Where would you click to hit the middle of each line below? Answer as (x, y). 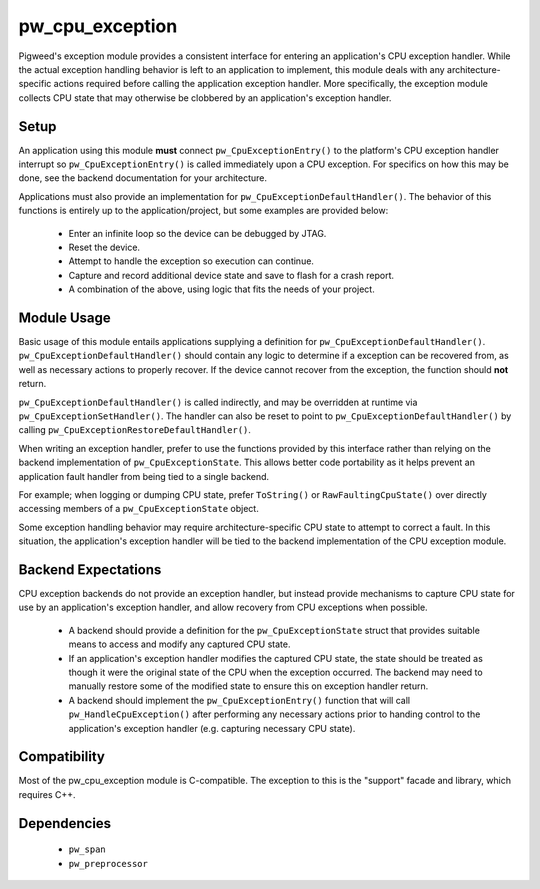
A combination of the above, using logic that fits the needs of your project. (221, 289)
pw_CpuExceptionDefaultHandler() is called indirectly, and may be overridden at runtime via (218, 402)
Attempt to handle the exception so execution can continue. (191, 261)
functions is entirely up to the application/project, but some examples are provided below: (203, 211)
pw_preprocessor (108, 863)
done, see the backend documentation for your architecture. (142, 178)
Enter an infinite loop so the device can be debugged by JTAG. (197, 233)
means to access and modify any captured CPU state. (179, 644)
